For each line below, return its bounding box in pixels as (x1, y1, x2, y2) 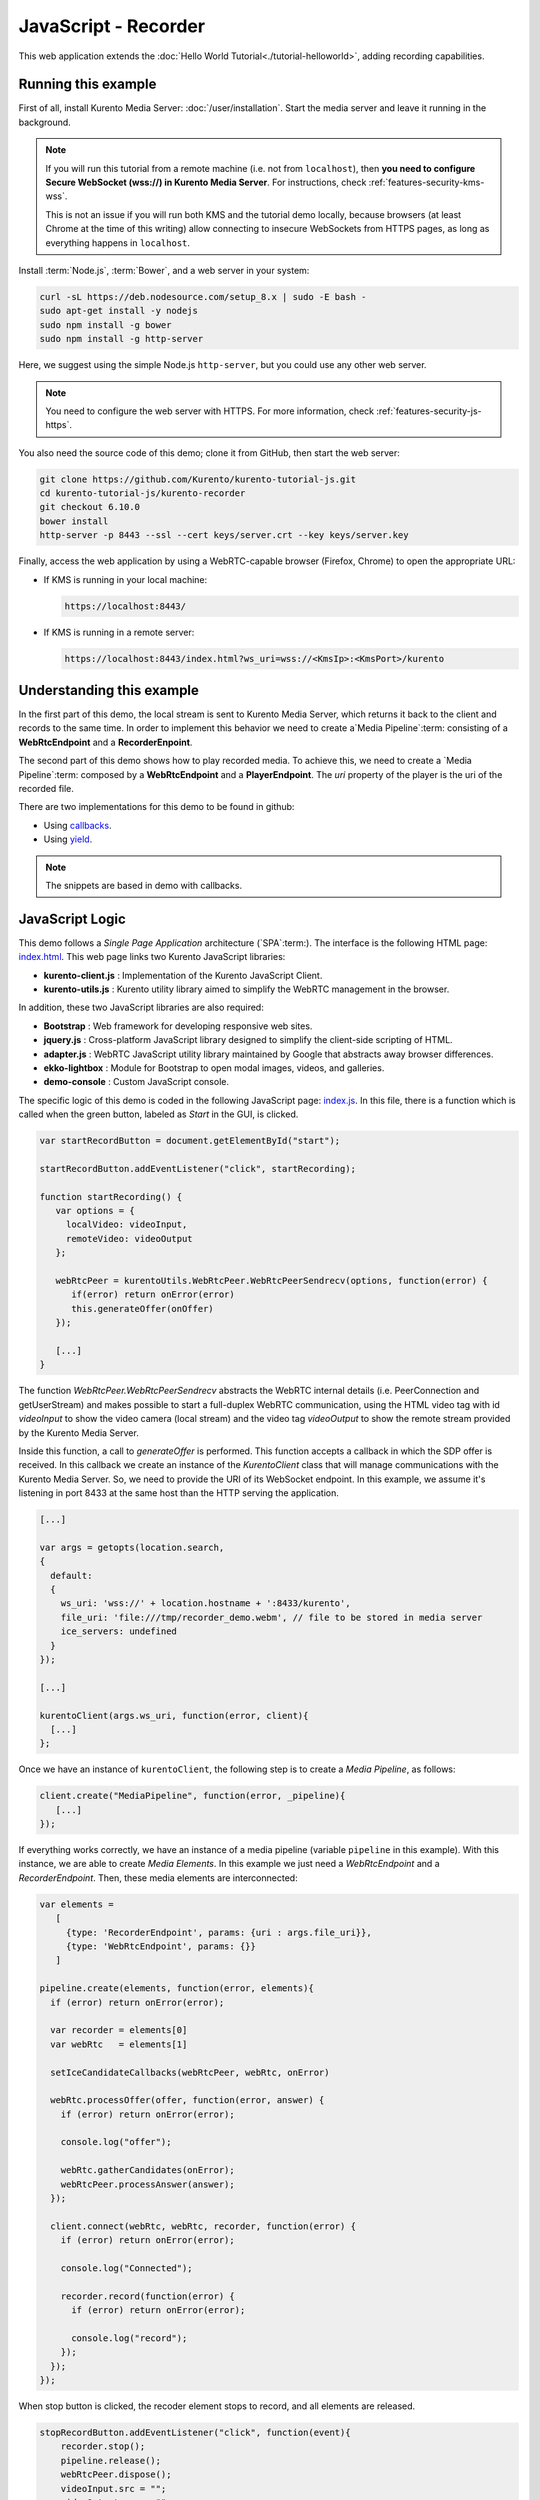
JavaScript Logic (18, 910, 127, 927)
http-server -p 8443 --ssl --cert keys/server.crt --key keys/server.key (39, 530, 409, 541)
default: (50, 1570, 93, 1581)
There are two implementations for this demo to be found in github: (18, 801, 295, 813)
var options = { (55, 1205, 135, 1217)
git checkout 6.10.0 (39, 501, 140, 513)
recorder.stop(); (60, 2441, 146, 2452)
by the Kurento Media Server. (18, 1426, 139, 1439)
